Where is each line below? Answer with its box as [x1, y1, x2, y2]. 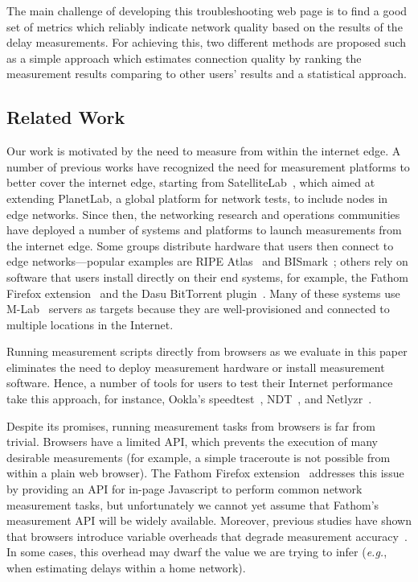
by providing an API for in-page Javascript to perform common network [6, 481, 363, 497]
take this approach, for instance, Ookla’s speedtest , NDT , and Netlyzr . [6, 390, 372, 407]
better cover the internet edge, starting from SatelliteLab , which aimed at [6, 174, 375, 191]
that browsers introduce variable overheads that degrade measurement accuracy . [6, 527, 408, 544]
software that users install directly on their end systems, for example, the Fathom [6, 268, 408, 285]
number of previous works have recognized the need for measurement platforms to [6, 158, 410, 175]
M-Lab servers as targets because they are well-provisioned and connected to [6, 300, 390, 317]
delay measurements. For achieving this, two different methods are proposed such [6, 34, 407, 51]
